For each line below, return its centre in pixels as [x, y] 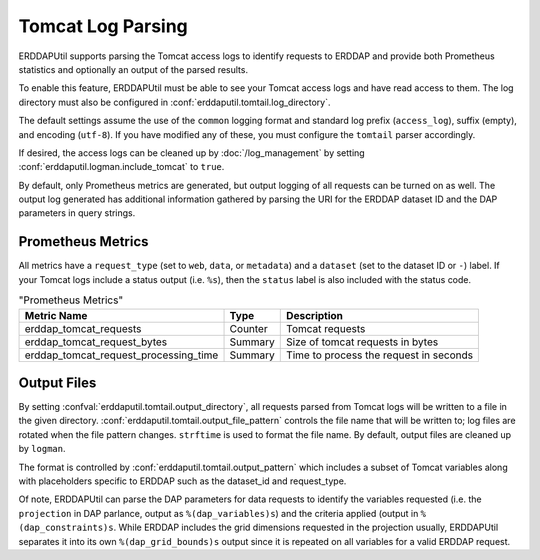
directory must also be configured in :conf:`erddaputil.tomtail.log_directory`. [174, 102]
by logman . [42, 449]
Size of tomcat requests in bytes [362, 342]
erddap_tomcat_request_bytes [96, 342]
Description [315, 315]
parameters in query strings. [77, 213]
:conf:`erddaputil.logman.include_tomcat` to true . [121, 167]
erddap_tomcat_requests [83, 328]
